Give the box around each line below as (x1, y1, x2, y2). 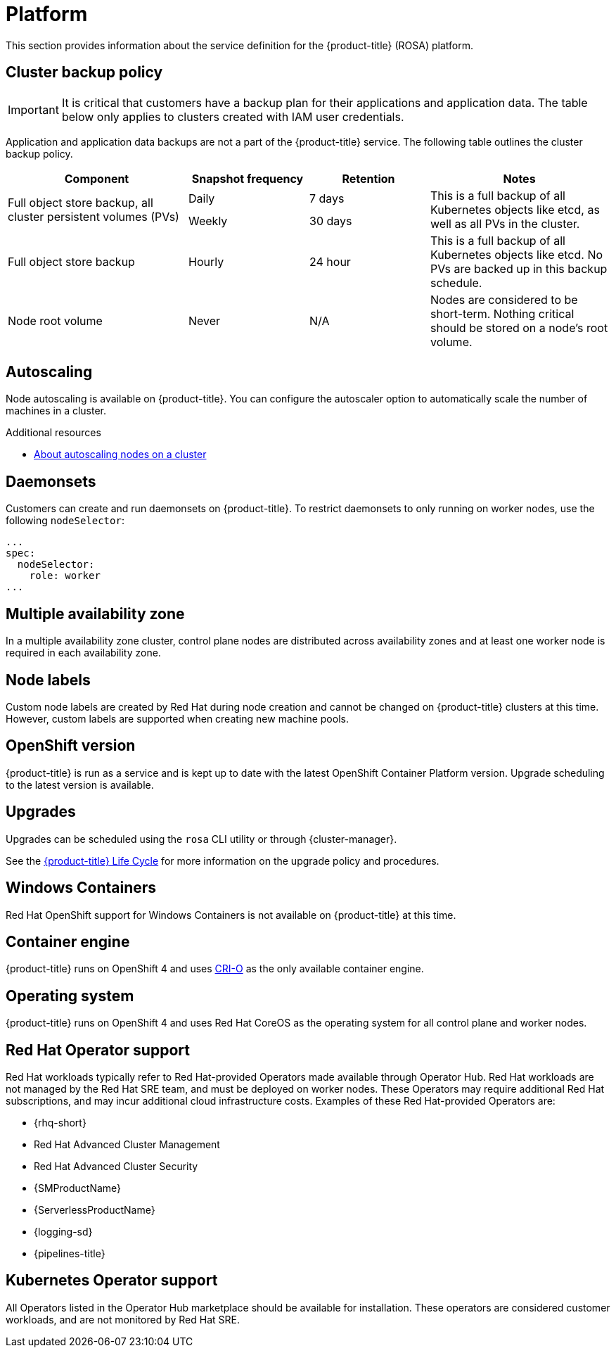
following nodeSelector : (6, 514, 124, 527)
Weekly (188, 213, 228, 228)
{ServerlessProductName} (34, 1204, 155, 1217)
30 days (309, 213, 352, 228)
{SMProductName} (34, 1182, 122, 1195)
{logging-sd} (34, 1226, 93, 1238)
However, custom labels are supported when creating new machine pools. (6, 712, 349, 725)
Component (64, 171, 129, 186)
